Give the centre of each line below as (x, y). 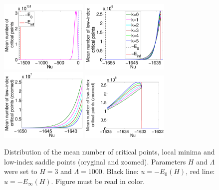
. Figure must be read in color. (98, 181)
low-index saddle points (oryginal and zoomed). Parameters (95, 161)
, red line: (200, 171)
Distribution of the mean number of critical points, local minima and (109, 152)
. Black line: (120, 171)
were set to (21, 171)
